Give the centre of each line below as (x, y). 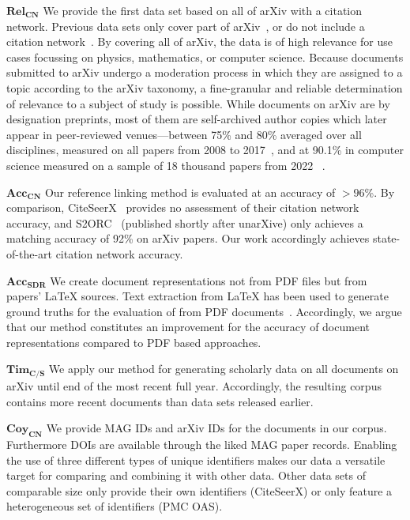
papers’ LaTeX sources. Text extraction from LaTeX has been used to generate (197, 296)
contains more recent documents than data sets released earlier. (160, 401)
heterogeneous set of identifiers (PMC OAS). (115, 506)
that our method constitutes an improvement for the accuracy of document (188, 327)
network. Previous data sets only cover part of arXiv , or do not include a (186, 26)
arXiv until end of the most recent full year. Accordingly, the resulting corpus (194, 385)
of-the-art (29, 253)
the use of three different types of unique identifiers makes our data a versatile (196, 460)
